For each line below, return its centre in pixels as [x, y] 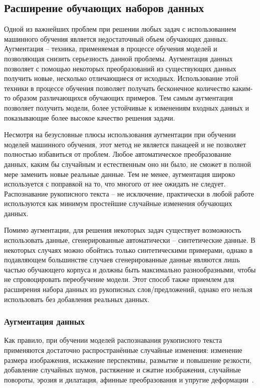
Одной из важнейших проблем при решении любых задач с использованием [120, 29]
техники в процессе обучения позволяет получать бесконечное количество [117, 88]
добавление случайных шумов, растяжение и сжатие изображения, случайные [122, 370]
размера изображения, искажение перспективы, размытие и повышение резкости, [128, 360]
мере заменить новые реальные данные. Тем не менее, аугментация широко [119, 174]
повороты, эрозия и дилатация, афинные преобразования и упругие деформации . [129, 379]
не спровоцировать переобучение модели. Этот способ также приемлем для [119, 279]
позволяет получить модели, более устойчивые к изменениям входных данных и [126, 107]
